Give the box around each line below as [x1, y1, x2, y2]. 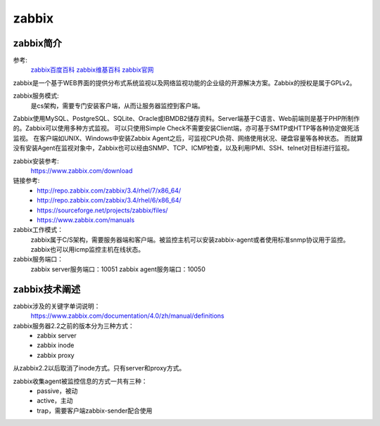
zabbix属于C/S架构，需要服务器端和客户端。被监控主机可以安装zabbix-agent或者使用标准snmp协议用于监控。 [30, 235, 350, 244]
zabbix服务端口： [13, 255, 63, 264]
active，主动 [37, 396, 73, 405]
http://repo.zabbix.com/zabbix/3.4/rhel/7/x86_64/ [37, 186, 182, 195]
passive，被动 [37, 387, 78, 395]
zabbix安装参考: [13, 157, 59, 165]
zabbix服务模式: [13, 91, 59, 100]
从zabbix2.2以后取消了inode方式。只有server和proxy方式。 [13, 364, 186, 373]
